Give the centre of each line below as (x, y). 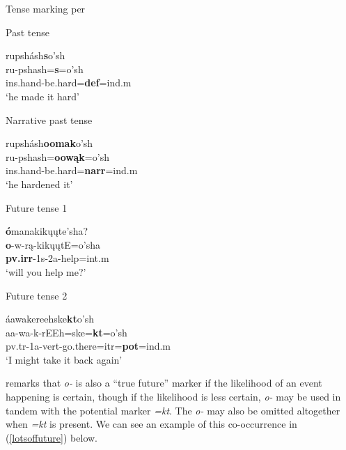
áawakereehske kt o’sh (50, 319)
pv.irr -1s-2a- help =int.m (57, 258)
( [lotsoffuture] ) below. (52, 437)
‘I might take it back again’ (64, 359)
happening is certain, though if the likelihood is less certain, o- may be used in (173, 397)
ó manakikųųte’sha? (47, 231)
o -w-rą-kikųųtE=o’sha (53, 244)
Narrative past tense (49, 119)
